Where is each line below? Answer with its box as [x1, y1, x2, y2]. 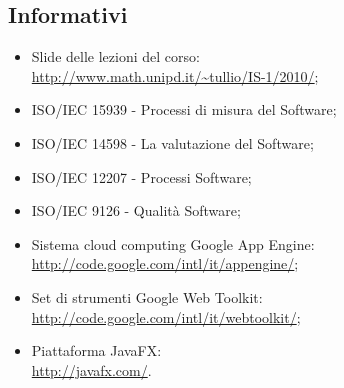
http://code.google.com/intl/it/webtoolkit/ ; [31, 306, 301, 327]
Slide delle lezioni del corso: [31, 46, 200, 67]
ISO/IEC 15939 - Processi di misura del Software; [31, 99, 337, 120]
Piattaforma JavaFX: [31, 340, 162, 361]
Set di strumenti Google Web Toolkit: [31, 286, 263, 307]
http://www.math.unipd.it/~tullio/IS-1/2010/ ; [31, 65, 319, 86]
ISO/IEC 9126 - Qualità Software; [31, 200, 241, 221]
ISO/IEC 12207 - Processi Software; [31, 166, 252, 187]
